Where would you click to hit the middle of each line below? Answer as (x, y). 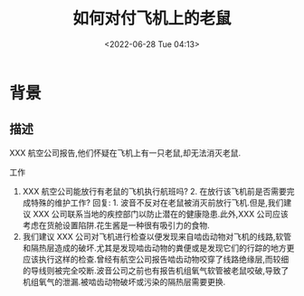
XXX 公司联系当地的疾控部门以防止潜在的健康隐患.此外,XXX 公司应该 (161, 214)
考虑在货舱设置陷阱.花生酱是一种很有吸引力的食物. (116, 225)
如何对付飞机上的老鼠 (152, 19)
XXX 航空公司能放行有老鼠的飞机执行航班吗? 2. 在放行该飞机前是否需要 (154, 191)
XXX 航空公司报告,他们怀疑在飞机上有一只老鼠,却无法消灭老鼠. (125, 153)
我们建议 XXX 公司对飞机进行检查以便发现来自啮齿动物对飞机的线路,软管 (157, 236)
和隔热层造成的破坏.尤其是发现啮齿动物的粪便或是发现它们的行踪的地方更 (158, 248)
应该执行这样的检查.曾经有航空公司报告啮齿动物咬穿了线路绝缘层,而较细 (156, 259)
